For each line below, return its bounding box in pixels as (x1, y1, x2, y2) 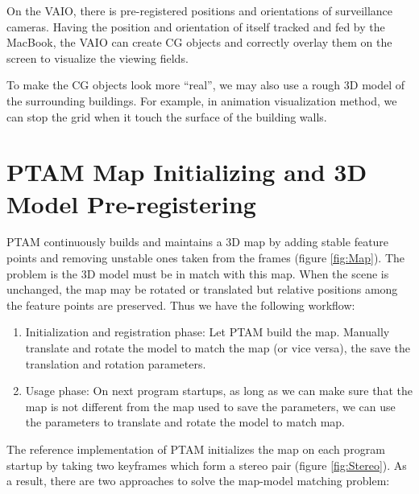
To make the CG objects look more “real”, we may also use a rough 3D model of (6, 76, 405, 93)
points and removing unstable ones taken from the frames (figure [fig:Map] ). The (6, 249, 405, 266)
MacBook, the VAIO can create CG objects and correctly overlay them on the (6, 34, 392, 51)
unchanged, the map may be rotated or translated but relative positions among (6, 281, 398, 298)
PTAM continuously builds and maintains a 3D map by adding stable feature (6, 233, 389, 250)
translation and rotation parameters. (25, 355, 206, 372)
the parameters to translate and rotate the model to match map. (25, 414, 345, 430)
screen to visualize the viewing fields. (6, 49, 189, 66)
